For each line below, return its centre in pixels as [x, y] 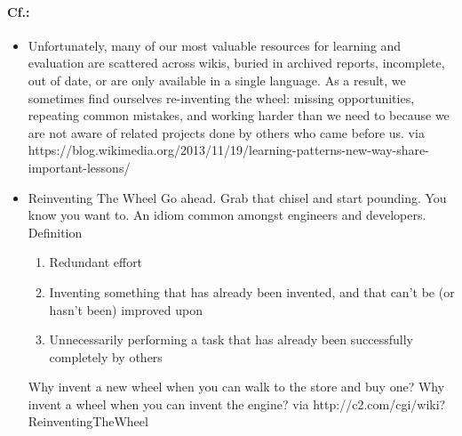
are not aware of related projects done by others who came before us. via [226, 132]
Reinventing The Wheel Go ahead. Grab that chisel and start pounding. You [237, 197]
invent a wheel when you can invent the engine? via [168, 404]
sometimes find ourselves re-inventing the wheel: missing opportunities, [221, 97]
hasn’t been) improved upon [126, 309]
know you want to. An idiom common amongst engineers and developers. [227, 215]
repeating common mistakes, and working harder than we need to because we [239, 115]
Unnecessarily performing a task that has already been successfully [231, 339]
